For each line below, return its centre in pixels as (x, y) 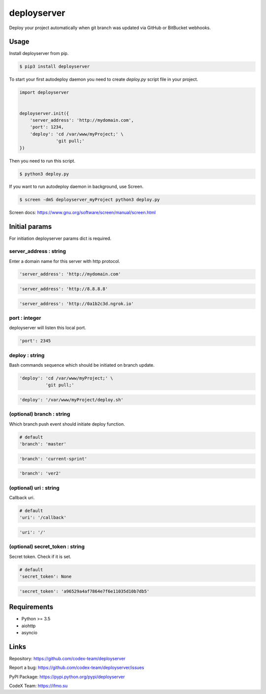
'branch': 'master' (43, 444)
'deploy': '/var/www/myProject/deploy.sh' (71, 400)
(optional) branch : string (40, 414)
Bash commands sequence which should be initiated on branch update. (82, 365)
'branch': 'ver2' (40, 474)
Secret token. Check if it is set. (40, 557)
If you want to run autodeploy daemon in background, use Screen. (76, 187)
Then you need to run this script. (42, 161)
